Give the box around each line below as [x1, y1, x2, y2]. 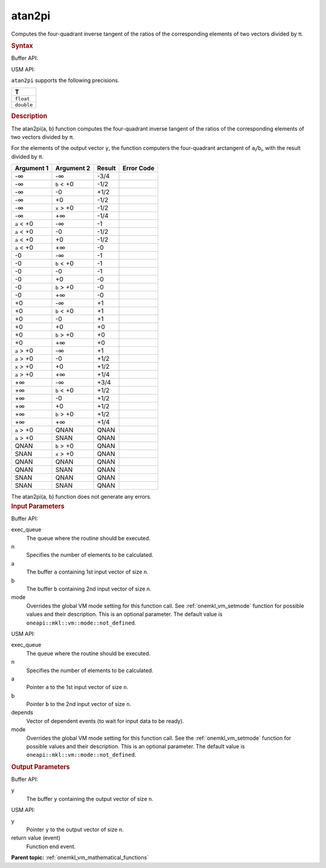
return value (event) [11, 834, 60, 841]
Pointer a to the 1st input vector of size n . [26, 684, 129, 691]
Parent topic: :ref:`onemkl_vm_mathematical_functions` [11, 854, 149, 861]
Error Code [123, 164, 155, 172]
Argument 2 [55, 164, 91, 172]
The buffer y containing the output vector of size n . [26, 795, 154, 802]
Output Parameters [11, 762, 70, 771]
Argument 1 [14, 164, 49, 172]
